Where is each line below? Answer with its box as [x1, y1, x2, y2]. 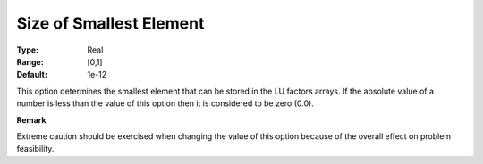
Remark [16, 114, 47, 125]
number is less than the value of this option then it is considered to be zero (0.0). [16, 98, 315, 109]
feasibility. [16, 143, 55, 154]
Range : [16, 56, 44, 67]
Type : [16, 45, 39, 55]
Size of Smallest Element [16, 13, 205, 33]
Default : [16, 70, 48, 80]
